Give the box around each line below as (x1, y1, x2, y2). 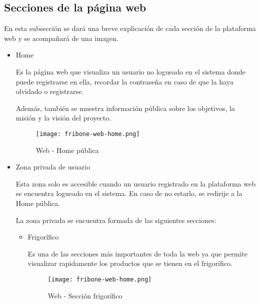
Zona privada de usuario (15, 161, 90, 172)
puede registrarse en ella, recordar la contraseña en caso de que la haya (15, 76, 233, 86)
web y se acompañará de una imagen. (4, 32, 118, 43)
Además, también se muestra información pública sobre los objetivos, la (15, 102, 235, 113)
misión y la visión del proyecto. (15, 112, 111, 123)
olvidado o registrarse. (15, 86, 84, 96)
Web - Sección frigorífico (47, 290, 122, 300)
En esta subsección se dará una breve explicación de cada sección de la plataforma (4, 23, 256, 33)
